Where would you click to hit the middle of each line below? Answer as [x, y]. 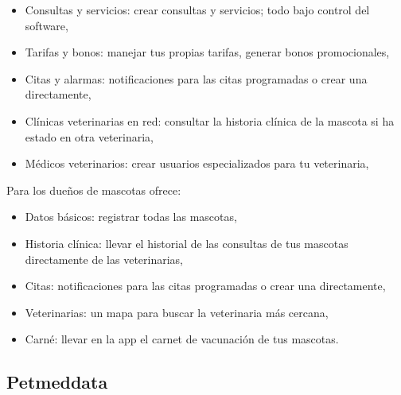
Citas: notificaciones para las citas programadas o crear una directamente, [205, 286]
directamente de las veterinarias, [104, 259]
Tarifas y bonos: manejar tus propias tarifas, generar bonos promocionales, [207, 52]
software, [47, 25]
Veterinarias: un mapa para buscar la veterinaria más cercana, [177, 312]
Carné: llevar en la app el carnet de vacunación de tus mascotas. [182, 339]
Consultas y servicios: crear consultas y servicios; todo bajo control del [197, 10]
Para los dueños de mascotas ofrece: [94, 190]
